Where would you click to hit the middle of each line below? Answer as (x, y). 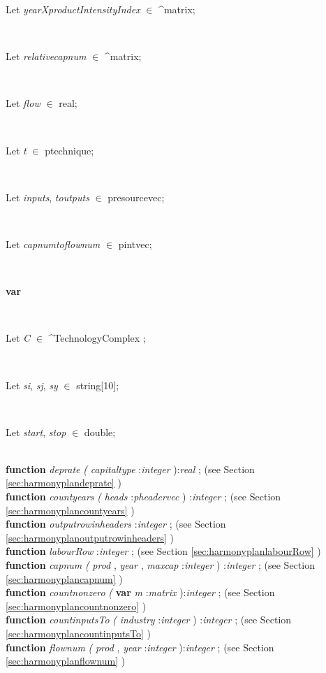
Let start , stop (36, 432)
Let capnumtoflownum (53, 244)
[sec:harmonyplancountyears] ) (70, 510)
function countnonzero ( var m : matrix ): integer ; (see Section (140, 592)
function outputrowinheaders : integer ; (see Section (116, 524)
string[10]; (98, 385)
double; (100, 432)
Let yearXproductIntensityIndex (73, 9)
